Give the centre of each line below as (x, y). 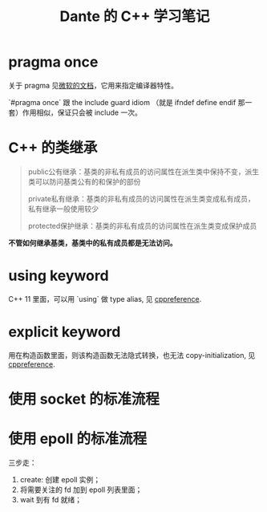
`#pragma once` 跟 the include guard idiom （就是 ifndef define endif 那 (127, 102)
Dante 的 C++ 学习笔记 (135, 16)
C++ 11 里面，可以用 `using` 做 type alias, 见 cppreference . (105, 299)
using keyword (59, 276)
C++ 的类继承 (53, 148)
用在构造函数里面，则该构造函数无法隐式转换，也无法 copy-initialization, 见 (132, 355)
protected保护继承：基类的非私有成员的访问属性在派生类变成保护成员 (142, 226)
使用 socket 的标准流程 (84, 399)
